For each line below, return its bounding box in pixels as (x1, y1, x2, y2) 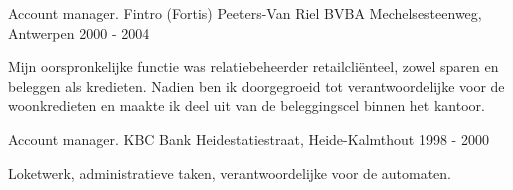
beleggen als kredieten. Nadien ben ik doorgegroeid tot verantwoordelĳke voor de (8, 75, 505, 96)
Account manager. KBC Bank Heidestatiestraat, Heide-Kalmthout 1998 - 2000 (8, 128, 489, 149)
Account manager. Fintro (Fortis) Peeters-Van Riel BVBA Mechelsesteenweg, (8, 3, 482, 23)
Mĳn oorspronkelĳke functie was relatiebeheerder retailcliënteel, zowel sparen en (8, 56, 499, 77)
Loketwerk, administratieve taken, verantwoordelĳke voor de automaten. (8, 162, 452, 183)
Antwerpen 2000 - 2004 (8, 22, 150, 43)
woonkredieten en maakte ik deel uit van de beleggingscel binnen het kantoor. (8, 95, 485, 116)
